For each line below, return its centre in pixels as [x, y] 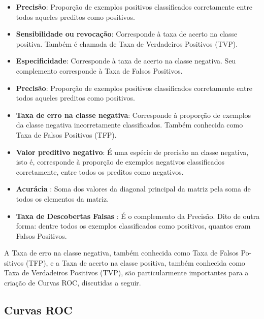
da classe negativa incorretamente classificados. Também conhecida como [129, 125]
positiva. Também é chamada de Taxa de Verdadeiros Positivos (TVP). [127, 43]
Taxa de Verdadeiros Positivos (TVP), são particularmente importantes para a [126, 273]
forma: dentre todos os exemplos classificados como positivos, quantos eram [133, 226]
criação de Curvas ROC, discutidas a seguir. [73, 283]
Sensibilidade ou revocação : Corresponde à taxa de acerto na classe [127, 34]
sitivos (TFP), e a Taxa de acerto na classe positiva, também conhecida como [125, 262]
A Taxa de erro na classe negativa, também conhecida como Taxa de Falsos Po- [128, 253]
